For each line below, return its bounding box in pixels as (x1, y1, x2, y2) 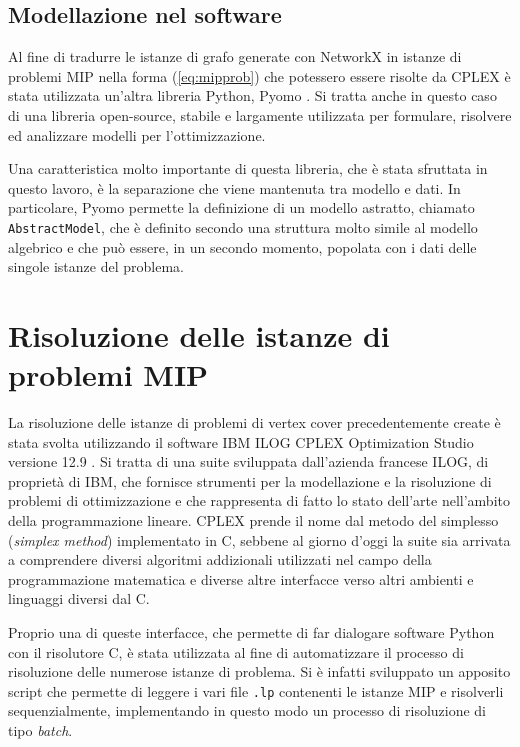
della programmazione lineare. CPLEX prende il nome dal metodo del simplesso (8, 510, 499, 531)
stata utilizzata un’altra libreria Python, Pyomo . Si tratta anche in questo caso (8, 85, 497, 106)
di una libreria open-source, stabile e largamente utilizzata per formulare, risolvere (8, 104, 512, 125)
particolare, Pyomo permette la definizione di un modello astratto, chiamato (8, 197, 475, 218)
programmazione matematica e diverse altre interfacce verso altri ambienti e (8, 568, 474, 589)
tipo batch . (8, 720, 73, 741)
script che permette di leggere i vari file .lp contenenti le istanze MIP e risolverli (8, 680, 504, 701)
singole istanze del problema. (8, 256, 184, 277)
